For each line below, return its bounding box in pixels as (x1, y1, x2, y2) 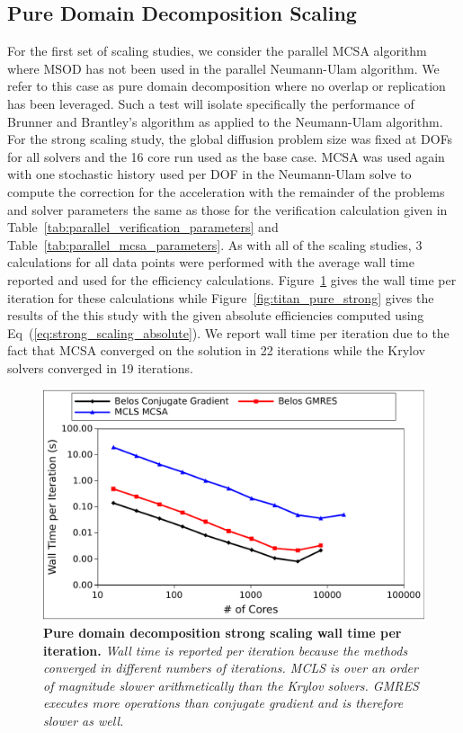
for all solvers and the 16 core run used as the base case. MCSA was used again (7, 147, 445, 165)
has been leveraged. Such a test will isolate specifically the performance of (7, 94, 414, 112)
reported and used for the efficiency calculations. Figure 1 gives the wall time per (7, 270, 457, 289)
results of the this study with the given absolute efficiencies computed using (7, 306, 424, 325)
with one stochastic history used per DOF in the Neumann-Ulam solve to (7, 165, 412, 183)
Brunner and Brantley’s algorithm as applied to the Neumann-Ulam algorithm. (7, 112, 443, 130)
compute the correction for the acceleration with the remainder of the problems (7, 182, 445, 201)
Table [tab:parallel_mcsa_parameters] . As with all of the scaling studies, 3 (7, 235, 423, 254)
